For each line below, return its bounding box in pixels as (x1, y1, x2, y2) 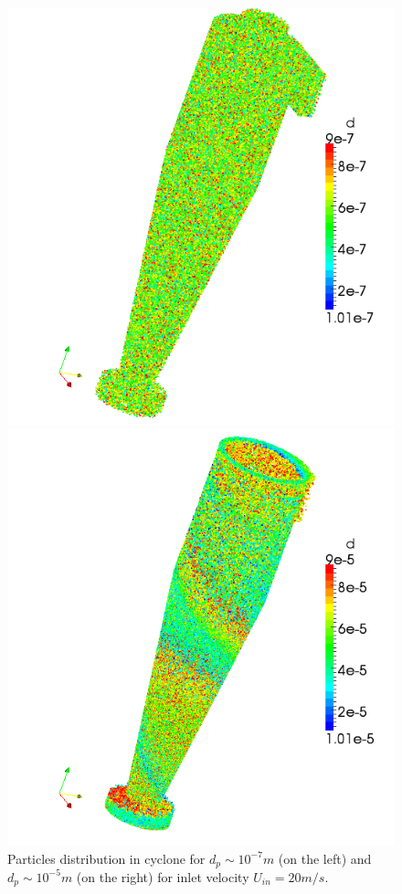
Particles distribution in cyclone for (7, 848, 206, 868)
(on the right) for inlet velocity (76, 867, 249, 886)
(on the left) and (278, 848, 372, 868)
